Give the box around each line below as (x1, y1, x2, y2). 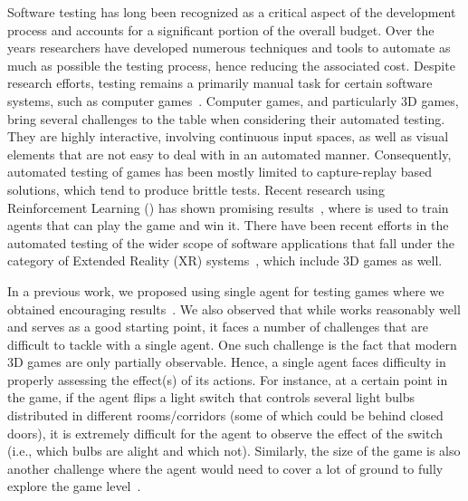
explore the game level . (7, 477, 141, 496)
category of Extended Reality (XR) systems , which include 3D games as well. (7, 251, 443, 270)
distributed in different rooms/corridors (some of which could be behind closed (7, 406, 444, 425)
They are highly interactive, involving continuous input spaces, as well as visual (7, 127, 449, 146)
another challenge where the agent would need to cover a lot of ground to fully (7, 458, 444, 477)
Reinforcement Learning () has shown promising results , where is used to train (7, 198, 449, 217)
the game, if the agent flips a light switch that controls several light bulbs (7, 388, 415, 407)
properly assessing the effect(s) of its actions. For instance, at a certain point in (7, 370, 448, 389)
